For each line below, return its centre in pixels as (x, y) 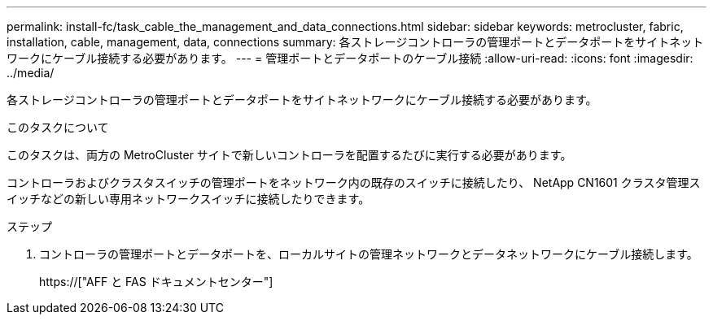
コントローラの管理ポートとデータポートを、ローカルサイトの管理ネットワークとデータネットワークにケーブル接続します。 (369, 254)
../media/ (31, 73)
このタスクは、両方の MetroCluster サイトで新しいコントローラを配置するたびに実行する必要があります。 (289, 155)
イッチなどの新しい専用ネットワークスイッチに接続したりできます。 (188, 199)
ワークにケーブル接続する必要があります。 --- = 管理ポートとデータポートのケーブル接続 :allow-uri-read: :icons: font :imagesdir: (350, 58)
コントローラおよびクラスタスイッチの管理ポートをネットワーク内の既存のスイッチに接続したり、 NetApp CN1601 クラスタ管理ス (354, 182)
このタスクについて (58, 127)
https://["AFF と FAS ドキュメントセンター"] (156, 282)
